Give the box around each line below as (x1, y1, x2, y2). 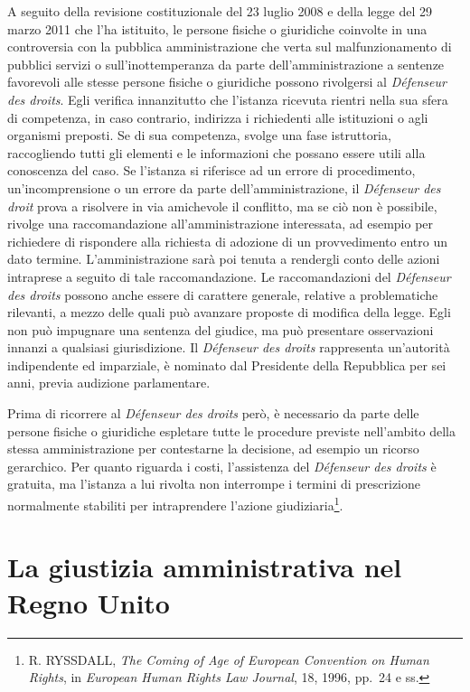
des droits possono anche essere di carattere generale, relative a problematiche (7, 285, 438, 304)
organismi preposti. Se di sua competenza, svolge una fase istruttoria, (7, 126, 391, 145)
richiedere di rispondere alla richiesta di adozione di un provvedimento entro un (7, 231, 447, 250)
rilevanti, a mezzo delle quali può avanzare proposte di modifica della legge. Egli (7, 303, 451, 322)
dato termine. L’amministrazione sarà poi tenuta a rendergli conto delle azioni (7, 249, 440, 268)
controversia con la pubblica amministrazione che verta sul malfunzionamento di (7, 37, 452, 56)
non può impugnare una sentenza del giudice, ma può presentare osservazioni (7, 320, 434, 339)
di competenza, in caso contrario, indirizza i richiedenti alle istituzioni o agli (7, 108, 428, 126)
